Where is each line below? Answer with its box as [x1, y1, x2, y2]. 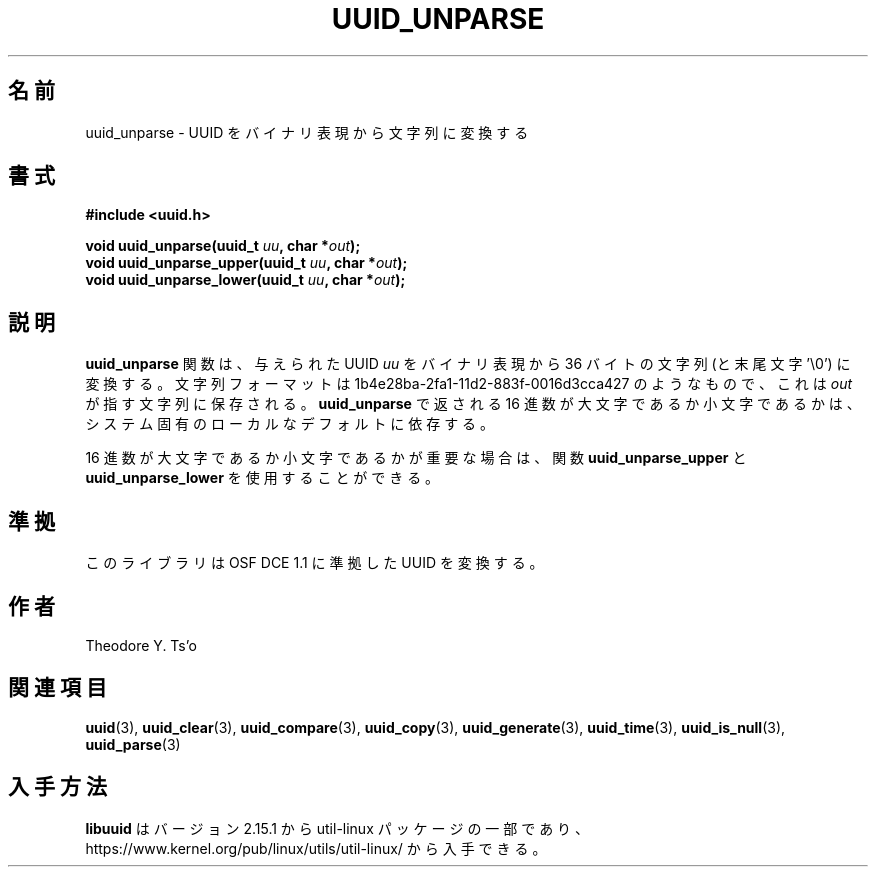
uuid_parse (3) [85, 735, 181, 753]
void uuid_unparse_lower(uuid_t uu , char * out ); [85, 271, 406, 289]
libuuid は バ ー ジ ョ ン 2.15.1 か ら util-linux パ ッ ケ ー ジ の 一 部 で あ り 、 [85, 819, 590, 837]
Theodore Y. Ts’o [85, 636, 197, 654]
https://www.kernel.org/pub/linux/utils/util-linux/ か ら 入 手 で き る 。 [85, 839, 547, 857]
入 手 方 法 [8, 774, 107, 800]
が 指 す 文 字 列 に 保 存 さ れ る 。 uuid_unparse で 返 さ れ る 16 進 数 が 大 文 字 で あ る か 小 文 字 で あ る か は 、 [85, 395, 861, 413]
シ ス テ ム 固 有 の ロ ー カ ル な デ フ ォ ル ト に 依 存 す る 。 [85, 415, 495, 433]
